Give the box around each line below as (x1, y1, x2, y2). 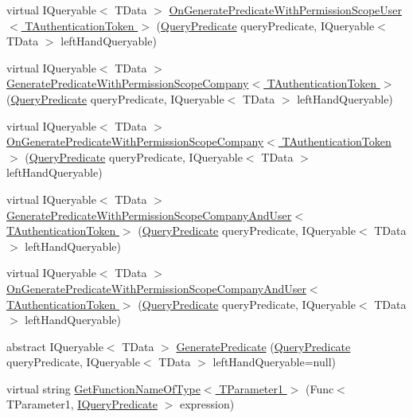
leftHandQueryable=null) (212, 354, 336, 370)
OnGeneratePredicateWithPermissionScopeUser (169, 2, 403, 18)
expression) (179, 396, 235, 412)
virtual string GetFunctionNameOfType (6, 380, 201, 397)
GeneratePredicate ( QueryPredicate (176, 338, 351, 354)
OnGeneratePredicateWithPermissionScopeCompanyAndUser (6, 279, 306, 296)
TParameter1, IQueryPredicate (6, 396, 158, 412)
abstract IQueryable (6, 338, 103, 354)
